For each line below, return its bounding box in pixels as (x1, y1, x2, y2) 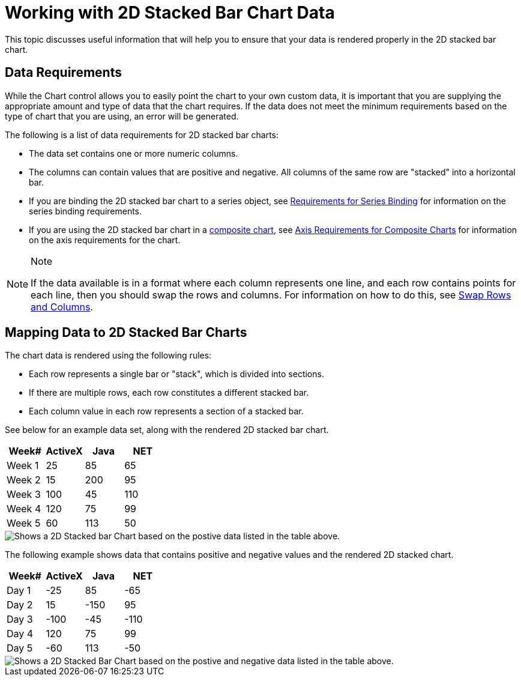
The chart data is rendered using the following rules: (5, 350, 212, 361)
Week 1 (7, 459, 39, 472)
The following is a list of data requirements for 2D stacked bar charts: (5, 129, 279, 140)
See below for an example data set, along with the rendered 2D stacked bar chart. (5, 425, 329, 435)
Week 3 (7, 488, 41, 501)
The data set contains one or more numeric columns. (29, 148, 238, 159)
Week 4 (7, 503, 41, 515)
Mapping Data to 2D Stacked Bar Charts (5, 325, 247, 340)
